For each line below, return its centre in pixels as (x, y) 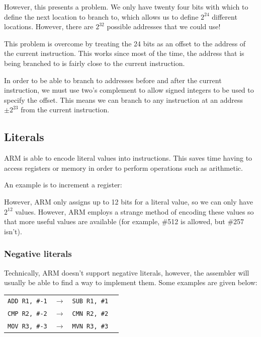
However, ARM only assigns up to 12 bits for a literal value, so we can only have (128, 201)
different (225, 16)
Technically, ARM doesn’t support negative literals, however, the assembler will (127, 272)
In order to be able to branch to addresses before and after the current (113, 80)
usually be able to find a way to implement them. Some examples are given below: (131, 282)
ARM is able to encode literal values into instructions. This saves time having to (128, 158)
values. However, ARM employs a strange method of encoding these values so (135, 211)
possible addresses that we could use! (164, 26)
